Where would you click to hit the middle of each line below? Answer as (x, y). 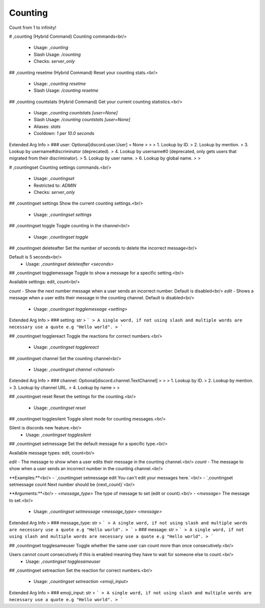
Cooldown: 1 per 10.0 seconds (64, 133)
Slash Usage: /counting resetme (66, 90)
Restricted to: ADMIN (55, 185)
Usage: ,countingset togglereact (66, 347)
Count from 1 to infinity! (33, 27)
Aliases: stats (47, 126)
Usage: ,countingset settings (63, 214)
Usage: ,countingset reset (60, 408)
